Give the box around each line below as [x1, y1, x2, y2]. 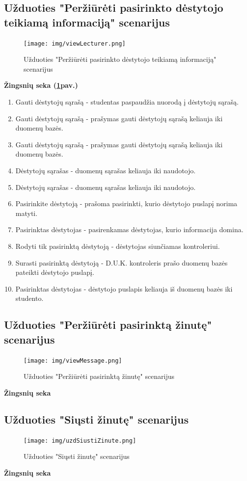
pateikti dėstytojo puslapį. [15, 267, 94, 277]
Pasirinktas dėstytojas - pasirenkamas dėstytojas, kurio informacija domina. [15, 224, 244, 235]
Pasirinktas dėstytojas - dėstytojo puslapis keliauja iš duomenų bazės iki [15, 283, 233, 294]
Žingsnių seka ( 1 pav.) [4, 80, 78, 90]
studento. [15, 293, 44, 303]
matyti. [15, 208, 38, 218]
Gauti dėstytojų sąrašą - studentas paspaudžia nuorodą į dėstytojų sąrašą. [15, 97, 239, 107]
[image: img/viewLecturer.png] [24, 40, 126, 47]
